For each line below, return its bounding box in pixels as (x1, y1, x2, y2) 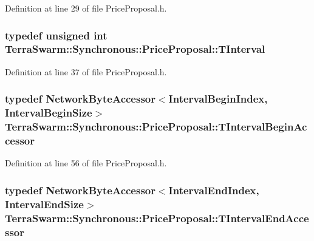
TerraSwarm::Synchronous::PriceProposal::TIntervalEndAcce (5, 210, 309, 225)
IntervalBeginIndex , (168, 91, 268, 106)
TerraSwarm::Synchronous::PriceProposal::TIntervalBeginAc (5, 119, 307, 134)
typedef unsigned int (5, 27, 108, 42)
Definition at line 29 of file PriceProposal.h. (5, 2, 167, 14)
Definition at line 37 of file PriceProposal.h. (5, 65, 167, 78)
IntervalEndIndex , (168, 182, 259, 197)
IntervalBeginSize (5, 105, 92, 120)
